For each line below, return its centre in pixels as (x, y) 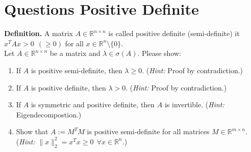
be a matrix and (75, 53)
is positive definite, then (68, 87)
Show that (32, 131)
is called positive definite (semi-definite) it (174, 33)
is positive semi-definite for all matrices (148, 131)
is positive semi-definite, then (77, 70)
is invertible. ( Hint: (194, 104)
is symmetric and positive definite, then (93, 104)
